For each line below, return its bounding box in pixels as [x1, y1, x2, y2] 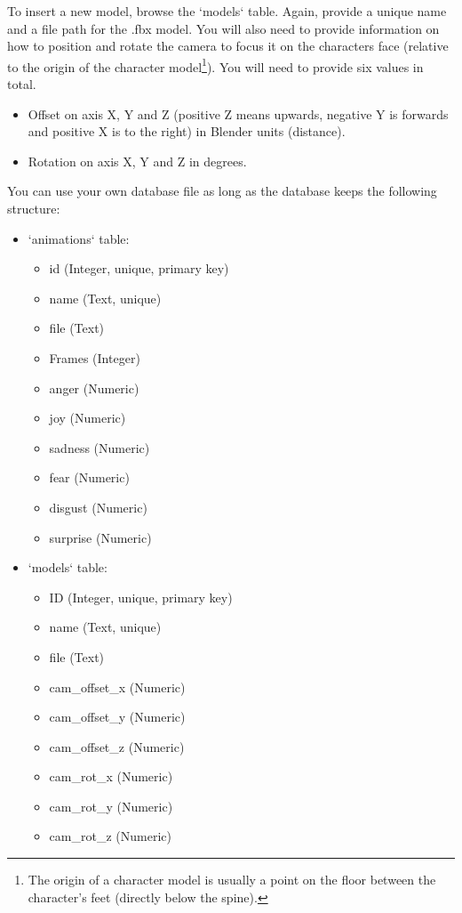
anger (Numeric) [49, 378, 139, 397]
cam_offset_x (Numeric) [49, 677, 186, 696]
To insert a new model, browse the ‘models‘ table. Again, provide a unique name [7, 2, 447, 20]
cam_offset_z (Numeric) [49, 737, 185, 755]
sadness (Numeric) [49, 438, 150, 456]
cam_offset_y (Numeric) [49, 707, 186, 726]
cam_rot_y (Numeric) [49, 796, 173, 815]
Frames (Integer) [49, 348, 140, 367]
